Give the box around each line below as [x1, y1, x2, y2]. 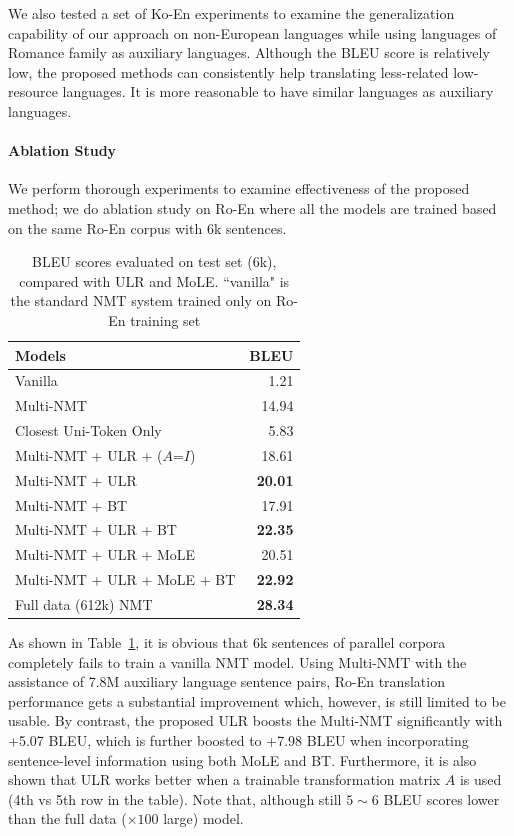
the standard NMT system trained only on [10, 290, 272, 311]
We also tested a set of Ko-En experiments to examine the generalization [8, 3, 455, 23]
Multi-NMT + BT [15, 494, 128, 515]
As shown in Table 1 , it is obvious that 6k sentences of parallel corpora [8, 632, 446, 653]
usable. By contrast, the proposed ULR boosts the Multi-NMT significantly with [8, 710, 503, 731]
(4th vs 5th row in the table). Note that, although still [8, 788, 342, 809]
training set [130, 309, 201, 330]
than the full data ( [8, 808, 127, 829]
